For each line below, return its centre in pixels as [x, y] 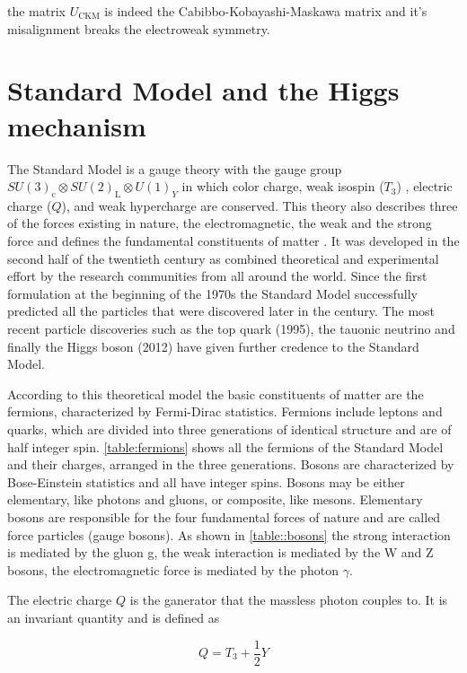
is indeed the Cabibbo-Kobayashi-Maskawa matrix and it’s [266, 11]
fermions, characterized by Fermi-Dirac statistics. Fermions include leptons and [225, 411]
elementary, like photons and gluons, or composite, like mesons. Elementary [215, 499]
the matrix [36, 11]
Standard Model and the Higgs [203, 90]
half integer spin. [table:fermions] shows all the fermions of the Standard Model [225, 446]
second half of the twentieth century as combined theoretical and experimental [223, 258]
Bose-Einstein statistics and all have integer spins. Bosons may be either [206, 481]
